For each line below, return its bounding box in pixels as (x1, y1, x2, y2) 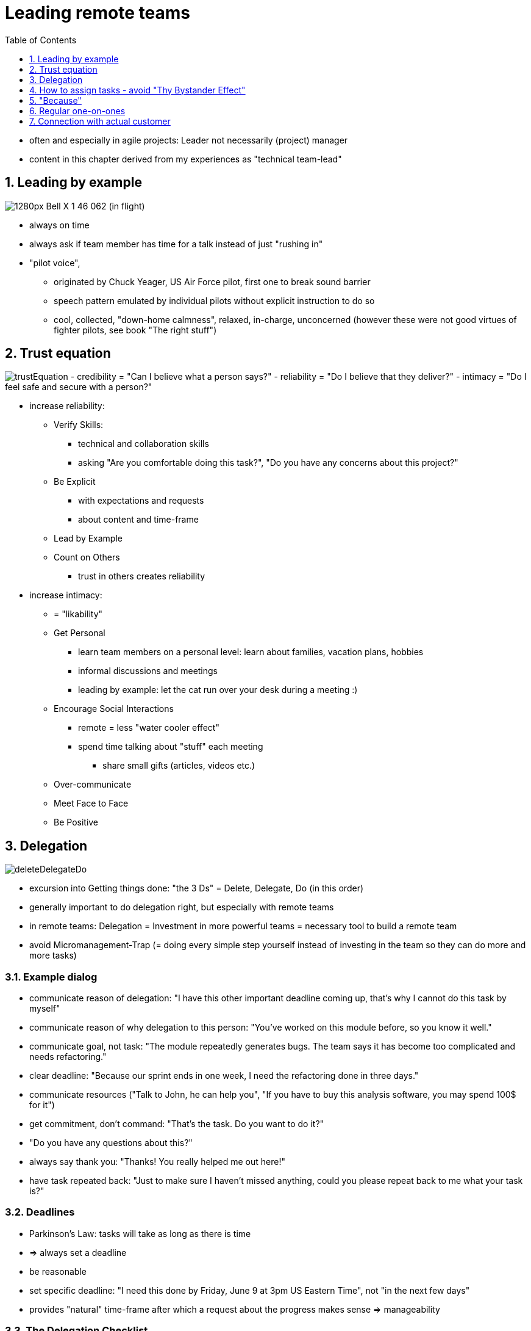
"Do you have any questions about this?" (29, 1137, 193, 1148)
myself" (29, 1003, 60, 1014)
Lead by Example (54, 533, 123, 544)
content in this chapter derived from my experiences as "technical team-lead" (29, 153, 342, 164)
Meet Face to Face (54, 798, 129, 809)
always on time (29, 219, 90, 230)
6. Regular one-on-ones (29, 105, 126, 116)
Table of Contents (5, 34, 77, 45)
